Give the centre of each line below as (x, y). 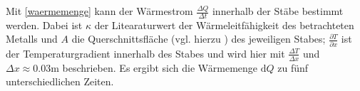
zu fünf (293, 67)
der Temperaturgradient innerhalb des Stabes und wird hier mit (145, 53)
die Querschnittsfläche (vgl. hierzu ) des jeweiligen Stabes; (199, 39)
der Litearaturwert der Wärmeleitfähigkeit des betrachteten (224, 25)
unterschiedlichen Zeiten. (60, 81)
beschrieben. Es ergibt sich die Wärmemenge (160, 67)
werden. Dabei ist (44, 25)
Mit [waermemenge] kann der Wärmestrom (99, 11)
